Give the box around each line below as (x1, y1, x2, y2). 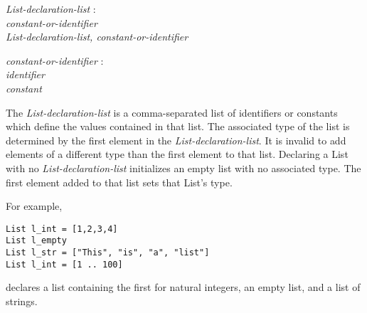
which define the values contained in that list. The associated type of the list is (6, 119, 350, 134)
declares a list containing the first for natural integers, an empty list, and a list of (6, 280, 361, 295)
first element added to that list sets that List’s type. (6, 174, 233, 189)
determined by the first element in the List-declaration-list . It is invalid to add (6, 132, 346, 147)
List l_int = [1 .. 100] (6, 259, 123, 270)
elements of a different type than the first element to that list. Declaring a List (6, 147, 349, 161)
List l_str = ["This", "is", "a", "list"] (6, 248, 210, 258)
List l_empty (6, 235, 67, 246)
